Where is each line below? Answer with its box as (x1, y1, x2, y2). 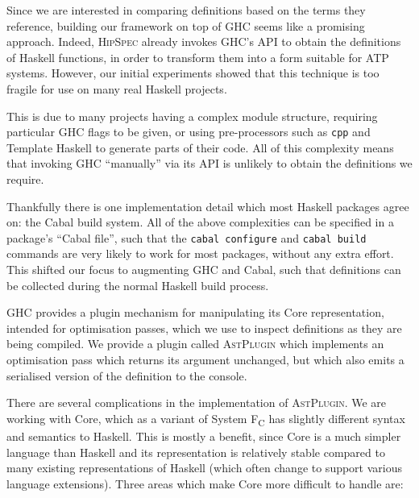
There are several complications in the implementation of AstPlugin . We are (6, 394, 387, 411)
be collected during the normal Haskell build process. (6, 276, 269, 293)
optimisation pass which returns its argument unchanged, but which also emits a (6, 351, 404, 367)
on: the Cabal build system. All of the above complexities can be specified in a (6, 214, 394, 230)
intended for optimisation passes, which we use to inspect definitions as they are (6, 319, 402, 336)
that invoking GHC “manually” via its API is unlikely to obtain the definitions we (6, 155, 413, 172)
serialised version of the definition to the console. (6, 367, 247, 384)
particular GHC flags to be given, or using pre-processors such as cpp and (6, 123, 371, 140)
